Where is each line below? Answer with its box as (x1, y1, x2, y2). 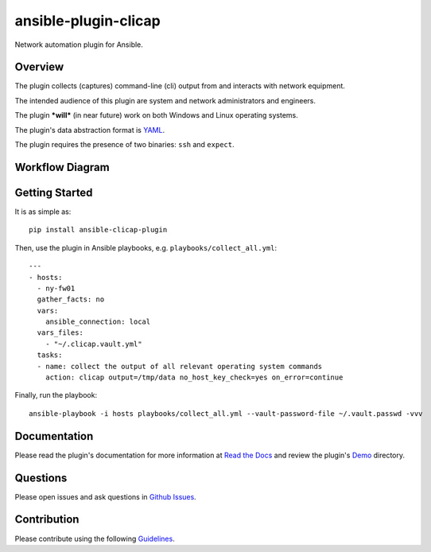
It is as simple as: (14, 207, 72, 216)
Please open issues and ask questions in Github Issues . (14, 492, 196, 501)
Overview (14, 60, 64, 74)
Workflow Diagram (14, 160, 111, 174)
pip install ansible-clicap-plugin (29, 225, 168, 235)
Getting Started (14, 185, 93, 199)
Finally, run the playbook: (14, 391, 98, 400)
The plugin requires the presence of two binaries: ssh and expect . (14, 140, 235, 150)
